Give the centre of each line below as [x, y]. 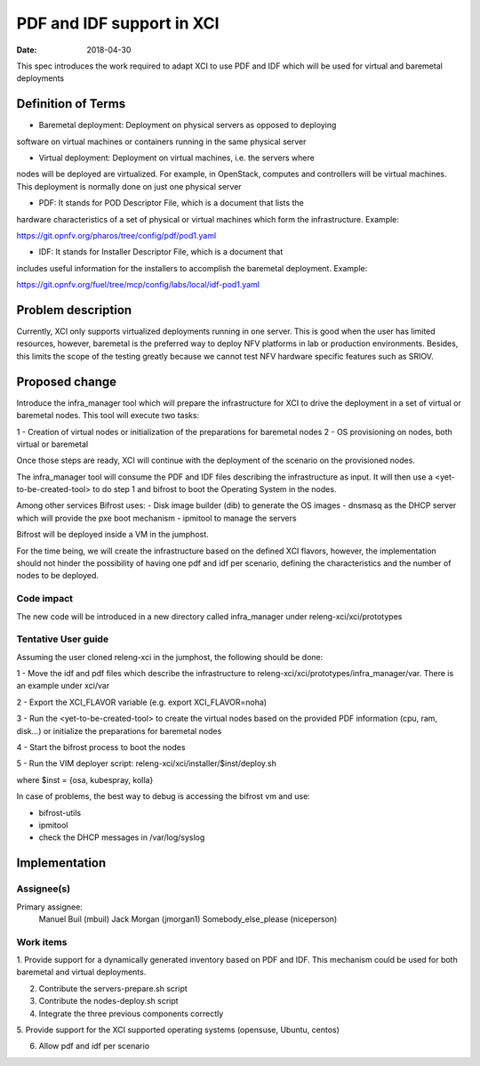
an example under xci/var [63, 686]
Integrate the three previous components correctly [131, 1014]
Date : [27, 50]
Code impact [45, 599]
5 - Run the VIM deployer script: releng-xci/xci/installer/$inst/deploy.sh [147, 763]
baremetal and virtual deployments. [81, 972]
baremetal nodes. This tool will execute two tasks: [108, 416]
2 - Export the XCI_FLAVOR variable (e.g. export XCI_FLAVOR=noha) [141, 702]
